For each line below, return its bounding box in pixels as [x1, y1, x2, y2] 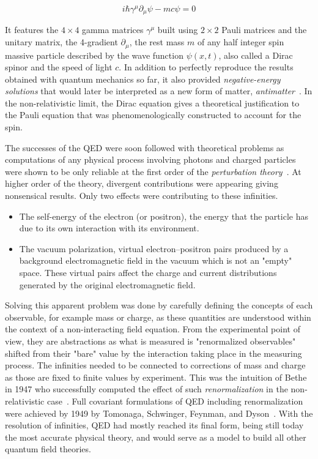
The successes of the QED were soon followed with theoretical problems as [5, 141, 284, 154]
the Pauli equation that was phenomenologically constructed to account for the [5, 108, 301, 121]
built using [157, 23, 198, 36]
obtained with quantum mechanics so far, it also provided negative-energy [5, 72, 281, 85]
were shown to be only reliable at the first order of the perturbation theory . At [5, 165, 301, 177]
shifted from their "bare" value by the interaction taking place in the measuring [5, 346, 302, 359]
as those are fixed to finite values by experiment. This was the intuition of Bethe [5, 370, 307, 383]
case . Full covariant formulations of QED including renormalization [46, 394, 303, 407]
